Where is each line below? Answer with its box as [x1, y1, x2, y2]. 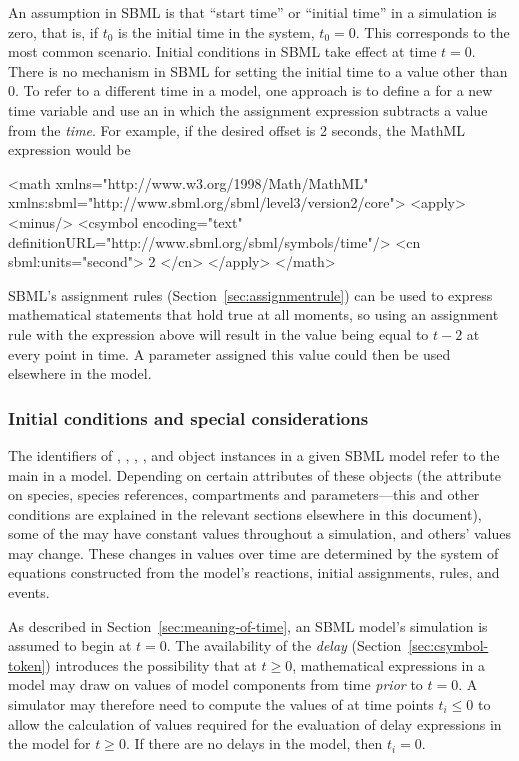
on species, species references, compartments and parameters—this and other [8, 484, 480, 505]
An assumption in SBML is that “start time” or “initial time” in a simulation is [8, 2, 497, 22]
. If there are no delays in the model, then [125, 733, 383, 754]
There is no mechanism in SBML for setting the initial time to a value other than [8, 60, 508, 81]
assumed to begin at [8, 635, 132, 656]
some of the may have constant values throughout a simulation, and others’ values [8, 523, 511, 544]
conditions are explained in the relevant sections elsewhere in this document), [8, 503, 482, 524]
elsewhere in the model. [8, 363, 152, 384]
